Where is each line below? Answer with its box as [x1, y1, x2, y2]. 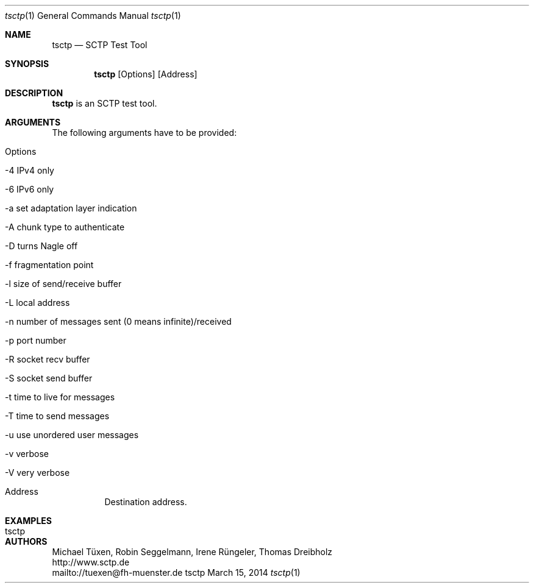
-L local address [5, 297, 70, 308]
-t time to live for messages [5, 392, 115, 402]
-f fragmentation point [5, 260, 94, 270]
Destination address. [104, 497, 187, 507]
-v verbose [5, 448, 49, 459]
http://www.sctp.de [52, 557, 130, 567]
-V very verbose [5, 467, 70, 478]
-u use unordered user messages [5, 430, 139, 440]
